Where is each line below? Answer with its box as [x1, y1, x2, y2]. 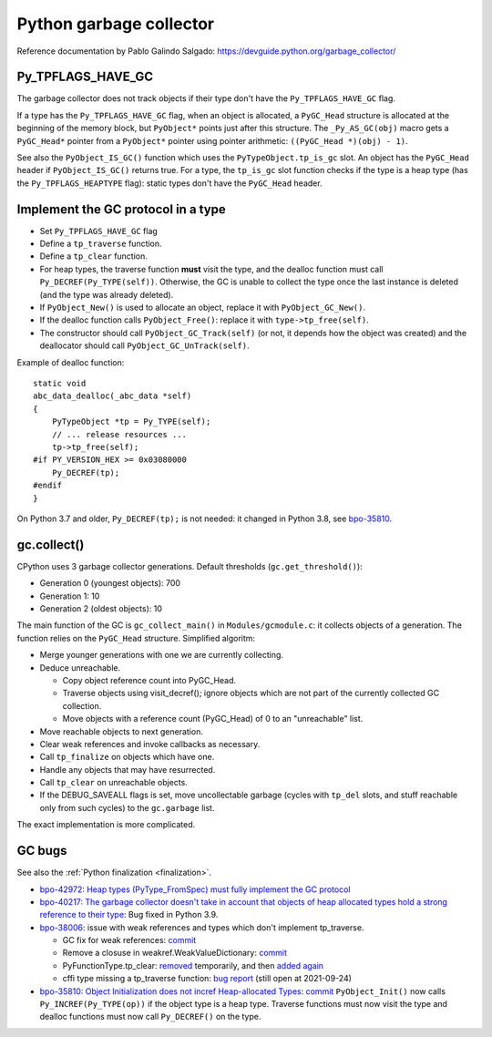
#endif [33, 480, 63, 491]
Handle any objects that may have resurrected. [39, 764, 216, 775]
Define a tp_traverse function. [39, 238, 163, 250]
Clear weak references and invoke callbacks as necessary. [39, 738, 261, 749]
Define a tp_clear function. [39, 251, 148, 262]
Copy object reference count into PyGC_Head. [62, 674, 237, 685]
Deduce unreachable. [39, 662, 121, 673]
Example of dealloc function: [16, 356, 125, 368]
